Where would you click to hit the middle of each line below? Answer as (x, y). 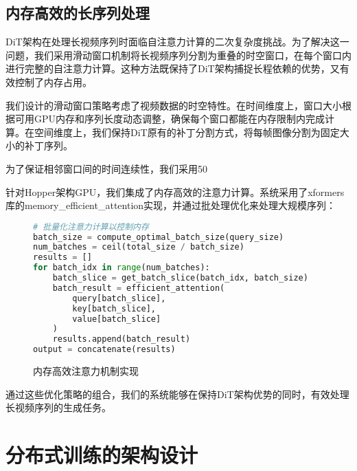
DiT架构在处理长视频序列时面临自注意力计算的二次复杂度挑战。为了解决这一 (177, 42)
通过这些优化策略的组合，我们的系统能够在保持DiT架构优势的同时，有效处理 (177, 394)
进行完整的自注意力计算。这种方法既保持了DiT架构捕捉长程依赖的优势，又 (173, 68)
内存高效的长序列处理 (78, 13)
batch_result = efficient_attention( (139, 288)
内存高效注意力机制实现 (86, 371)
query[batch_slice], (119, 298)
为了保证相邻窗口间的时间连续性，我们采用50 (106, 168)
